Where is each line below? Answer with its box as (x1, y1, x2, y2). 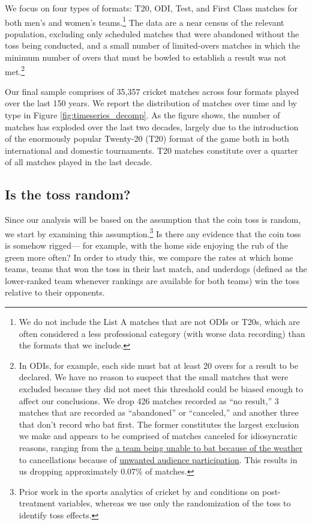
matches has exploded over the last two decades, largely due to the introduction (5, 120, 299, 133)
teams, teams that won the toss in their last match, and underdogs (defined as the (5, 262, 307, 275)
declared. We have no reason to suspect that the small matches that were (19, 371, 289, 383)
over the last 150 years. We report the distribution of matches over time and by (5, 97, 298, 109)
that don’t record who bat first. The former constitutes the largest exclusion (19, 417, 299, 430)
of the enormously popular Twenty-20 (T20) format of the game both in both (5, 132, 289, 145)
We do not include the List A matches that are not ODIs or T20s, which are (19, 315, 300, 328)
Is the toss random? (5, 185, 131, 204)
